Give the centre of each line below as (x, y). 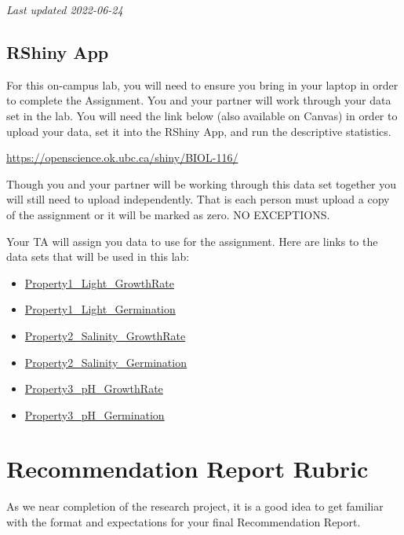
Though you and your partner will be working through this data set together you (202, 183)
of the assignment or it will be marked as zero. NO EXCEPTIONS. (168, 214)
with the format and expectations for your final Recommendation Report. (184, 522)
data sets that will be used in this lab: (98, 257)
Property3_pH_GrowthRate (94, 388)
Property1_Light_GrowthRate (100, 282)
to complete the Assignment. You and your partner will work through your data (199, 100)
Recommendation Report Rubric (187, 469)
